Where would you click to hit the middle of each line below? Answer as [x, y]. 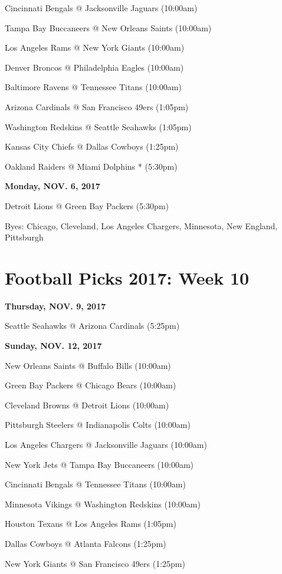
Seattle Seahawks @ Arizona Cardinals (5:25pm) [92, 326]
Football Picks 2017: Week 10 [127, 277]
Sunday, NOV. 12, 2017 [53, 346]
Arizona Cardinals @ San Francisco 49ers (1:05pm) [97, 106]
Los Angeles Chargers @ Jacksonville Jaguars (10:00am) [106, 444]
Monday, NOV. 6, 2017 [53, 186]
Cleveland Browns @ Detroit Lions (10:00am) [87, 405]
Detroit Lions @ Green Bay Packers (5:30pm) [87, 205]
